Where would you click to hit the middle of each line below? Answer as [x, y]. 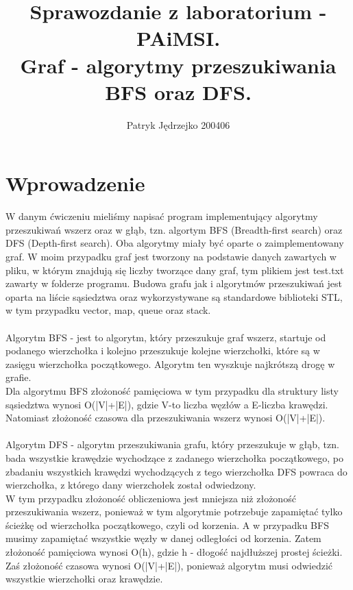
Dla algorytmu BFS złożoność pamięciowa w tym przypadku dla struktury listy [172, 390]
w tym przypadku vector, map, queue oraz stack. [108, 310]
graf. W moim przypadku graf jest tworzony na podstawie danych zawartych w [171, 256]
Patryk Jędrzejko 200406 [178, 124]
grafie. [19, 377]
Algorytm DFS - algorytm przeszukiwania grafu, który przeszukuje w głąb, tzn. [172, 444]
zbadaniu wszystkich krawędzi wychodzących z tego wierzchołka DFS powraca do [176, 471]
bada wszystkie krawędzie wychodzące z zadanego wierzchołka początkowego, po [174, 457]
